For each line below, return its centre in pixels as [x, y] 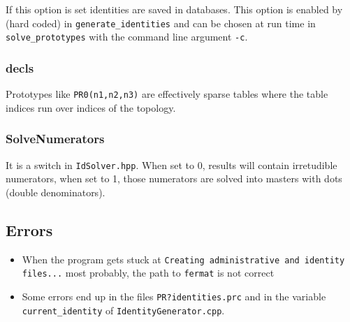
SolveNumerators [55, 139]
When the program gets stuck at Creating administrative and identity [183, 259]
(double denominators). [56, 192]
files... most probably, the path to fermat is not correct [148, 273]
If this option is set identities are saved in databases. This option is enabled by [174, 9]
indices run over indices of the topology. [91, 107]
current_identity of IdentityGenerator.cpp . [123, 310]
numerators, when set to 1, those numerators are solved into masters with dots [174, 178]
